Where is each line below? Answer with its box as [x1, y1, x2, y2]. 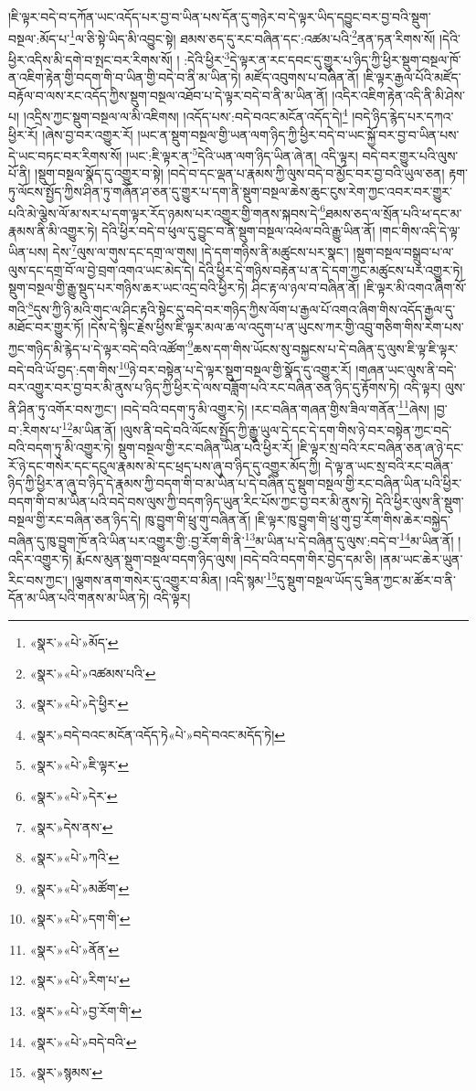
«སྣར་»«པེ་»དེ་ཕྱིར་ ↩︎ [29, 694, 129, 713]
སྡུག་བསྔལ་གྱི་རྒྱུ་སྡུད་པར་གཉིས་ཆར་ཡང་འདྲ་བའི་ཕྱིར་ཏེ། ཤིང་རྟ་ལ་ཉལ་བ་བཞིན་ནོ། [8, 278, 360, 297]
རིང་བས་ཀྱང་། [8, 570, 69, 589]
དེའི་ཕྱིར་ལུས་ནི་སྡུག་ [376, 492, 464, 511]
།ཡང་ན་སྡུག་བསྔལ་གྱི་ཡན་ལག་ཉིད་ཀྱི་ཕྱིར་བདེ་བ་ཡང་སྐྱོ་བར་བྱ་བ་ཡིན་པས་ [137, 124, 460, 144]
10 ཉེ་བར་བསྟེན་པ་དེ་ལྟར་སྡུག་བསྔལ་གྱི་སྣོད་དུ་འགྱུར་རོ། [118, 357, 352, 379]
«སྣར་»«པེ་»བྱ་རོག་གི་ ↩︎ [29, 1001, 142, 1021]
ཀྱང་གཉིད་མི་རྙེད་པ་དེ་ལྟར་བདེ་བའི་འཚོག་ [8, 338, 188, 358]
